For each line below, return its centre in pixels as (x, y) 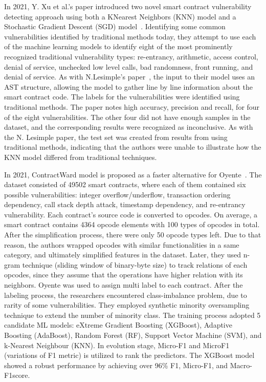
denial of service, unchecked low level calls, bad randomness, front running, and (129, 66)
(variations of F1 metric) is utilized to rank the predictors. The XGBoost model (129, 355)
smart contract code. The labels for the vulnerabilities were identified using (122, 97)
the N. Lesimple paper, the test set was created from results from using (116, 137)
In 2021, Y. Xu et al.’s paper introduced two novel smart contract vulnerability (128, 6)
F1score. (17, 375)
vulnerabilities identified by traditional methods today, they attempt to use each (130, 36)
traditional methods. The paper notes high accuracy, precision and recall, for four (132, 106)
